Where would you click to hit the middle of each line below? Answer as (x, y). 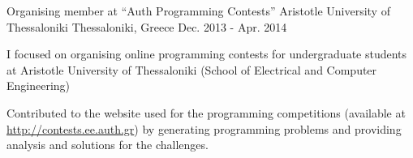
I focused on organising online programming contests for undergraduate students (207, 54)
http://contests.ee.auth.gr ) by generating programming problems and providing (204, 128)
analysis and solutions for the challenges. (108, 145)
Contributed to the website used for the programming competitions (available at (206, 112)
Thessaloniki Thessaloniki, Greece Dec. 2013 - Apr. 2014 (147, 26)
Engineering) (39, 85)
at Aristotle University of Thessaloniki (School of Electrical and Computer (192, 69)
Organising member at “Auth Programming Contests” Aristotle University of (198, 11)
